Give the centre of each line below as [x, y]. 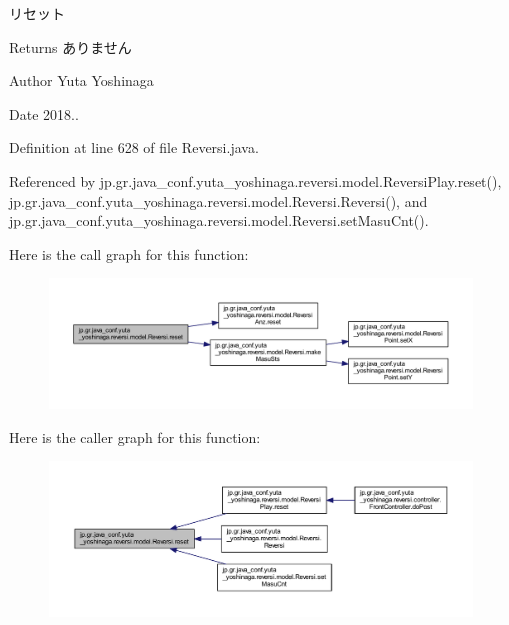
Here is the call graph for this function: [129, 253]
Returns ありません [70, 46]
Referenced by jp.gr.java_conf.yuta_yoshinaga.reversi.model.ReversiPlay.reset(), [255, 180]
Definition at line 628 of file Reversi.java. [134, 147]
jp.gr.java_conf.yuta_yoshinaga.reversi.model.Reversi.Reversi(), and [218, 200]
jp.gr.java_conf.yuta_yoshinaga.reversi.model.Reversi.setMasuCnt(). [219, 220]
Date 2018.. [44, 113]
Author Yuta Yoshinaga [81, 80]
